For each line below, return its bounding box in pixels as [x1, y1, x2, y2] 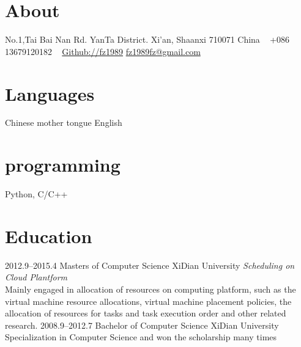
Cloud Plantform [5, 271, 68, 283]
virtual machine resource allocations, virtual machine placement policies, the [5, 294, 292, 307]
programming [5, 152, 121, 177]
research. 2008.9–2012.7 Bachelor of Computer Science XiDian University [5, 318, 279, 331]
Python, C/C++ [5, 188, 68, 200]
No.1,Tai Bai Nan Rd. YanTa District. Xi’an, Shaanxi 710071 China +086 [5, 33, 290, 46]
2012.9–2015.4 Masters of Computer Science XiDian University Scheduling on [5, 258, 295, 271]
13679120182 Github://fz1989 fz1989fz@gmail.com [5, 45, 201, 57]
